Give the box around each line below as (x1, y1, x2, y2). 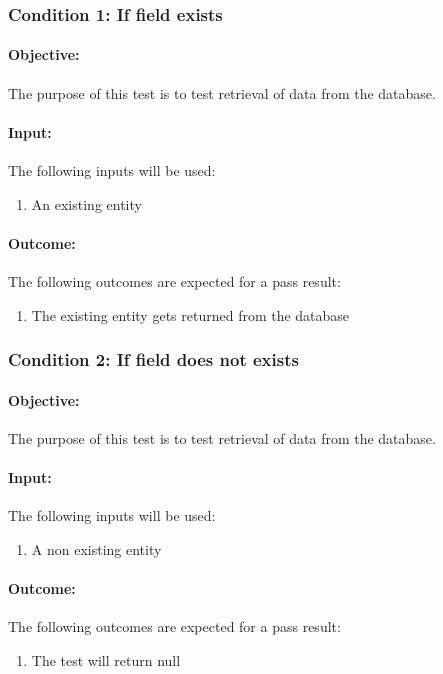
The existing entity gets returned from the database (31, 304, 350, 325)
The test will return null (31, 649, 181, 670)
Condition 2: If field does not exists (8, 347, 299, 372)
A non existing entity (31, 538, 162, 559)
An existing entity (31, 193, 142, 214)
